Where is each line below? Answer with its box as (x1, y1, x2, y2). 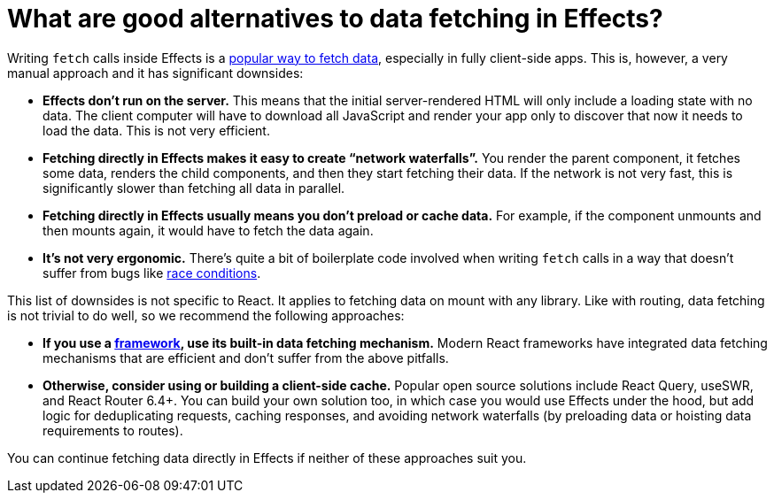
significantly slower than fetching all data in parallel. (43, 180, 345, 196)
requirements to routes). (43, 422, 183, 438)
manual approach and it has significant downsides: (7, 65, 304, 81)
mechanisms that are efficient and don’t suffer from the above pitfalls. (43, 350, 449, 365)
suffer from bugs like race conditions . (43, 265, 261, 281)
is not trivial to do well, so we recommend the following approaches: (7, 307, 405, 323)
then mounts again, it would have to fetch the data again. (43, 222, 374, 238)
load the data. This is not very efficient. (43, 122, 270, 138)
